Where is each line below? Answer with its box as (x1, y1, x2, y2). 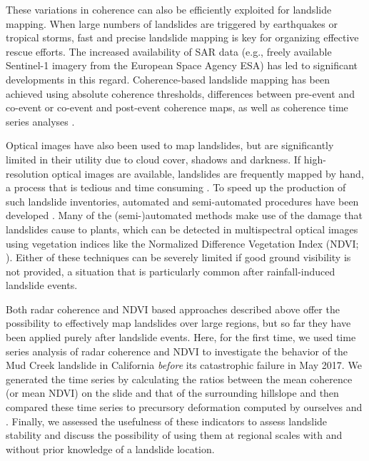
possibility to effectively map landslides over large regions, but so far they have (6, 315, 351, 330)
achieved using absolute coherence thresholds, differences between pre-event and (6, 86, 355, 101)
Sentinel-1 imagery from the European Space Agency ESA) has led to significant (6, 58, 358, 73)
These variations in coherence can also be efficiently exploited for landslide (6, 2, 332, 16)
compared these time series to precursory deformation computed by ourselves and (6, 400, 363, 415)
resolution (6, 166, 49, 181)
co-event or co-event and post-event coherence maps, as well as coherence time (6, 100, 348, 115)
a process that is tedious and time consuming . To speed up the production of (6, 180, 346, 195)
